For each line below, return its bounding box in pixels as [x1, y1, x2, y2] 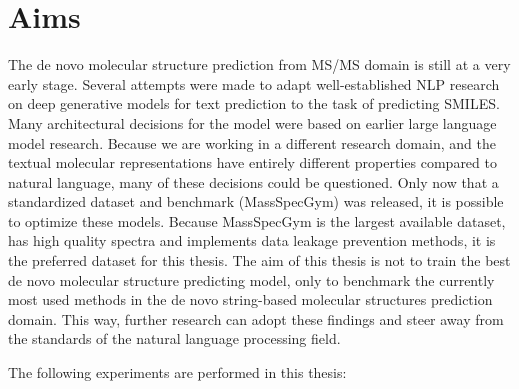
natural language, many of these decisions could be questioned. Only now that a [8, 171, 499, 192]
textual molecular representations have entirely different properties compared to [8, 152, 497, 173]
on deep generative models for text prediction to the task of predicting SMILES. [8, 93, 500, 114]
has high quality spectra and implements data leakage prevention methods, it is [8, 230, 496, 251]
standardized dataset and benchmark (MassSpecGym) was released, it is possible [8, 191, 504, 212]
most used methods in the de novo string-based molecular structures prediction [8, 289, 493, 310]
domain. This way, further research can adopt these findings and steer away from [8, 308, 504, 329]
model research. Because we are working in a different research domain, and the [8, 132, 496, 153]
